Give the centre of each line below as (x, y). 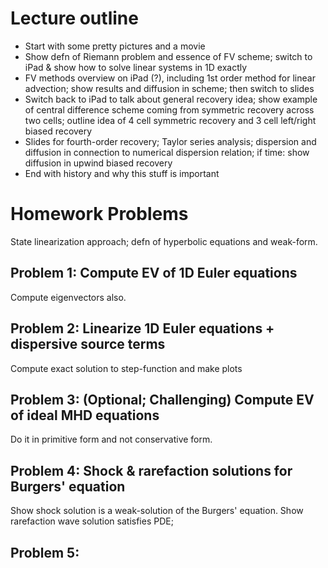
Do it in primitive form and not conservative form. (111, 439)
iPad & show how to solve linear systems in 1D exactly (136, 67)
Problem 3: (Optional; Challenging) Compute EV (162, 399)
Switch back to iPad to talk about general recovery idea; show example (171, 99)
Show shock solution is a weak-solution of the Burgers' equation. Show (157, 511)
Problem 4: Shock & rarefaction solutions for (151, 470)
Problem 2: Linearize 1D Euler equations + (142, 328)
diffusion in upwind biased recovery (98, 163)
